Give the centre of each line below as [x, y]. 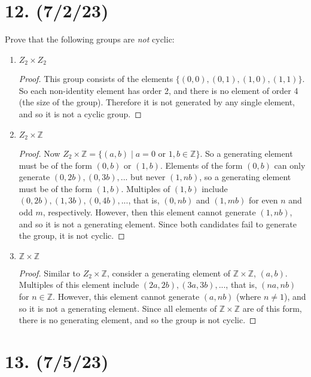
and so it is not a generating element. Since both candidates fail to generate [158, 224]
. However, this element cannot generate [126, 296]
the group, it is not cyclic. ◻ [72, 235]
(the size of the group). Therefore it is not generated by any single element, [157, 102]
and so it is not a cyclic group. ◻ [80, 113]
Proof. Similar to [50, 273]
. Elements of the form [201, 165]
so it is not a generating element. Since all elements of [118, 308]
